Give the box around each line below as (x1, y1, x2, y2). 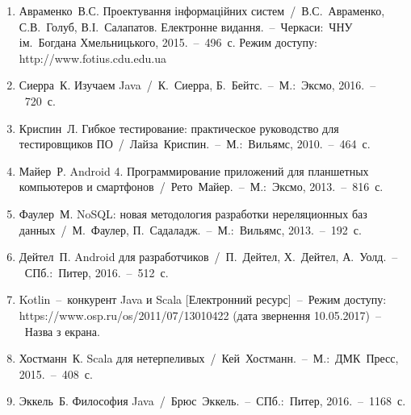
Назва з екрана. (24, 322, 100, 339)
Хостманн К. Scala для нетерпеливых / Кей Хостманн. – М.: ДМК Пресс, (19, 350, 399, 367)
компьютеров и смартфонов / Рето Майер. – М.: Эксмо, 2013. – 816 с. (19, 178, 384, 195)
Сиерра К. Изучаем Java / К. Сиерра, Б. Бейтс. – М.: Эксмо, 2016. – (19, 77, 376, 93)
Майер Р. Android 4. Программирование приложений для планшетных (19, 162, 369, 179)
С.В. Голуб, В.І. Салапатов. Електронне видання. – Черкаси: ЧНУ (19, 18, 353, 35)
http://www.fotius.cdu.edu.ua (19, 49, 166, 66)
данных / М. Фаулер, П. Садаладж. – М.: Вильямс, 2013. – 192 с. (19, 221, 362, 238)
